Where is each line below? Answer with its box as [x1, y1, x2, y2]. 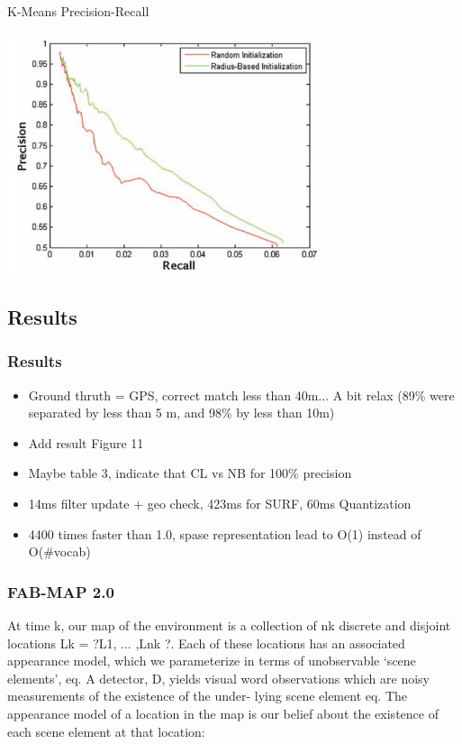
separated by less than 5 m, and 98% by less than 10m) [28, 403, 335, 422]
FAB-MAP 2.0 [7, 580, 114, 602]
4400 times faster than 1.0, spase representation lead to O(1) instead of [28, 524, 421, 543]
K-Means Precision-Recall [7, 2, 149, 20]
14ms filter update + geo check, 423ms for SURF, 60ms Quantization [28, 494, 412, 513]
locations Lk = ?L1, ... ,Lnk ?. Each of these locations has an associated [7, 633, 405, 652]
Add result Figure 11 [28, 433, 144, 452]
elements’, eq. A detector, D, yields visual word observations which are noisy [7, 668, 430, 687]
